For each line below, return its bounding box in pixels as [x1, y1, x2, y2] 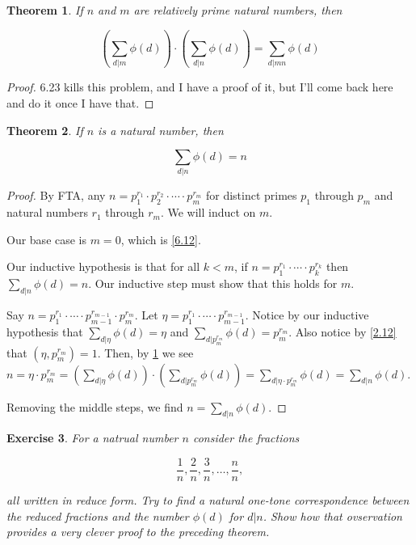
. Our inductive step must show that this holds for [88, 275, 338, 292]
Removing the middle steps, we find [6, 398, 183, 415]
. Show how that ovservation [263, 507, 402, 524]
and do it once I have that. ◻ [6, 94, 154, 111]
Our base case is [6, 230, 87, 247]
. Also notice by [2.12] [288, 323, 397, 340]
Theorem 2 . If [6, 121, 83, 138]
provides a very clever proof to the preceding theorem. [6, 523, 270, 540]
